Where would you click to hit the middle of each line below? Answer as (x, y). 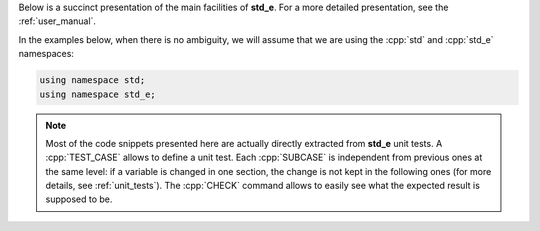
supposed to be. (79, 199)
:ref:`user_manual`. (57, 21)
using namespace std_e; (98, 94)
